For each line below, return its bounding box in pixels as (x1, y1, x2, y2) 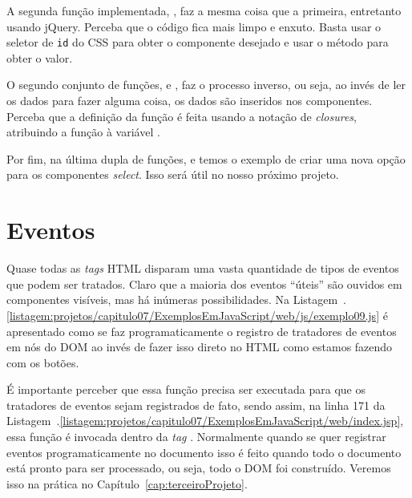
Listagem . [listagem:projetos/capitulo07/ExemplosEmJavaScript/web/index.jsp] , (6, 412, 404, 429)
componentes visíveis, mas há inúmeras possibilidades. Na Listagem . (6, 291, 347, 308)
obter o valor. (6, 49, 73, 66)
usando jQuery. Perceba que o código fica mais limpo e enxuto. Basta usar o (6, 18, 382, 34)
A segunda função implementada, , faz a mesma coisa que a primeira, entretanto (6, 2, 402, 18)
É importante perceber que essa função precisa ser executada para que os (6, 381, 366, 398)
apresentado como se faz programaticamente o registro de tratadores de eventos (6, 322, 397, 339)
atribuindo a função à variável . (6, 123, 160, 140)
